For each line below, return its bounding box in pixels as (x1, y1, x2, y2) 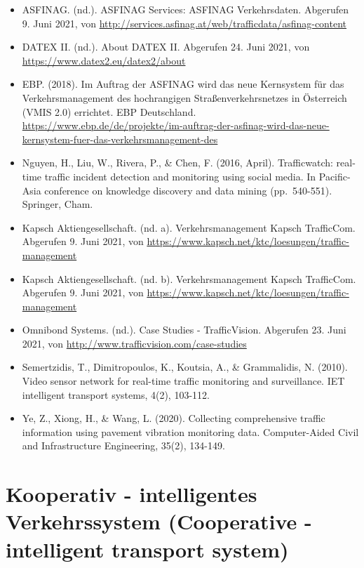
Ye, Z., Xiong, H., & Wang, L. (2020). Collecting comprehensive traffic (22, 411, 325, 425)
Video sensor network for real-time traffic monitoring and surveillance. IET (22, 374, 345, 388)
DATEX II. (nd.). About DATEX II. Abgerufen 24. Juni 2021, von (22, 39, 310, 54)
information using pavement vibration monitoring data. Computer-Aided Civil (22, 424, 359, 439)
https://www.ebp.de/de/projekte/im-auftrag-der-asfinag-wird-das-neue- (22, 118, 330, 133)
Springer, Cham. (22, 197, 93, 211)
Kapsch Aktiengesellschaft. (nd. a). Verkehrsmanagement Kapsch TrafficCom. (22, 220, 356, 235)
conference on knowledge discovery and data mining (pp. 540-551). (44, 183, 332, 197)
